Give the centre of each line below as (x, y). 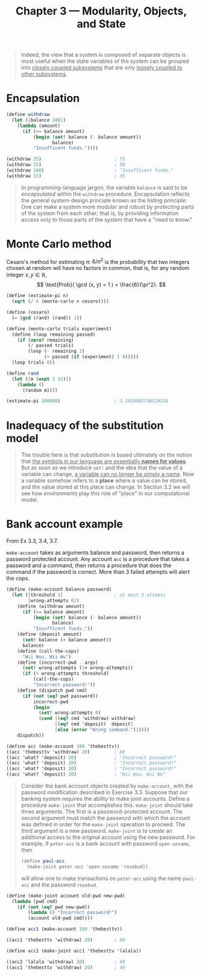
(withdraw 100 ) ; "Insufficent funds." (90, 170)
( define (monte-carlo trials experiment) (59, 329)
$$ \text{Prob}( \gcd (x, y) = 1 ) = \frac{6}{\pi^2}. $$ (101, 284)
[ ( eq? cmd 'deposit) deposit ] (94, 724)
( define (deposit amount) (50, 634)
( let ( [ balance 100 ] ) (39, 120)
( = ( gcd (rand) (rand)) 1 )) (47, 318)
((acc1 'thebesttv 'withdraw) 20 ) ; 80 (66, 940)
